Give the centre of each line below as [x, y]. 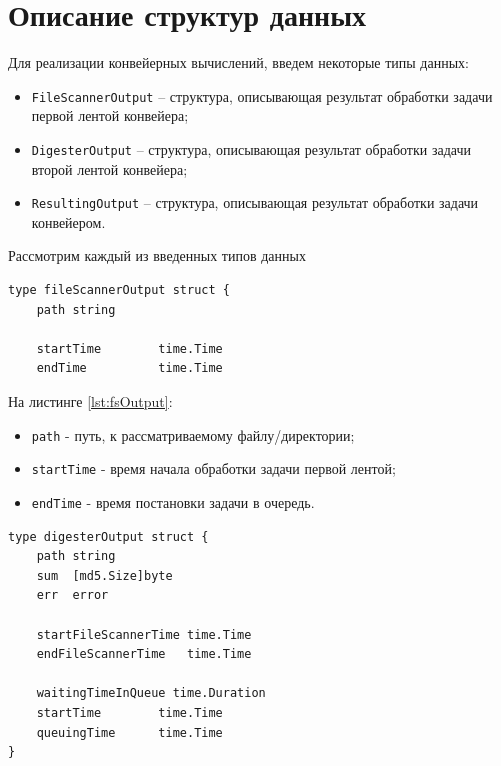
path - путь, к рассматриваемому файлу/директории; [193, 434]
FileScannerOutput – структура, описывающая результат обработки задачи [262, 95]
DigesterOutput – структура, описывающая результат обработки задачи [251, 148]
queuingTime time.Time [129, 732]
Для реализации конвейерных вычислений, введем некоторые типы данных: [238, 62]
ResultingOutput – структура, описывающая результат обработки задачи [255, 202]
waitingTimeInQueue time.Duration [151, 693]
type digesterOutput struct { [108, 536]
